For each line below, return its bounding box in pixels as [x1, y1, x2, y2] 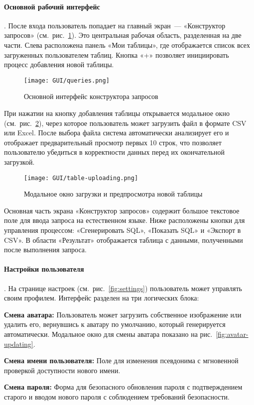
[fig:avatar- [216, 328, 249, 339]
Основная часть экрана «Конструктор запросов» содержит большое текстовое [4, 205, 240, 215]
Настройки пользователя [4, 264, 84, 274]
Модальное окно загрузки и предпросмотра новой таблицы [24, 189, 203, 199]
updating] [4, 338, 33, 349]
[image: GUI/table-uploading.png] [24, 174, 138, 182]
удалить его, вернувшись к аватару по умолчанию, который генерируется [4, 319, 226, 329]
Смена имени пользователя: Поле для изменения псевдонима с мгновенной [4, 355, 239, 366]
